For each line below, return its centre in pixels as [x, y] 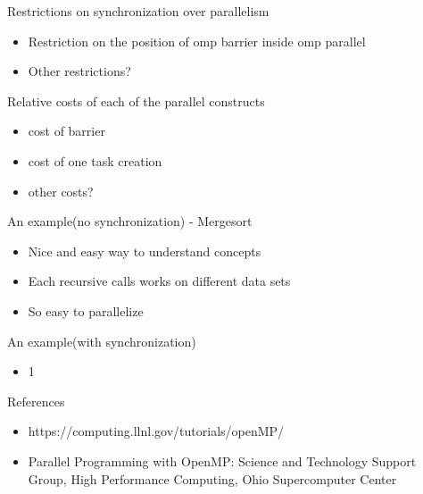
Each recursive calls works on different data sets [159, 281]
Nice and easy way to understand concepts [145, 251]
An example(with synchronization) [102, 341]
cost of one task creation [95, 160]
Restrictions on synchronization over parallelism [138, 11]
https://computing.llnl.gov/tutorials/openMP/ [156, 431]
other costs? [61, 191]
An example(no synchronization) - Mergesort [130, 221]
